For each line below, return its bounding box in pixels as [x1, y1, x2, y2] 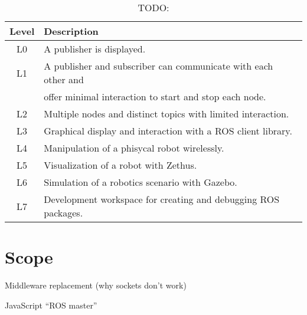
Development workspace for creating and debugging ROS [44, 192, 280, 206]
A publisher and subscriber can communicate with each [44, 59, 273, 73]
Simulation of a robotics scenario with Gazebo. [44, 175, 237, 189]
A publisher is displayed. [44, 42, 146, 55]
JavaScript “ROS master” [5, 298, 97, 311]
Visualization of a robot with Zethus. [44, 158, 197, 172]
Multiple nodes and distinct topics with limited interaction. [44, 107, 289, 120]
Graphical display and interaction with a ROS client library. [44, 124, 292, 137]
